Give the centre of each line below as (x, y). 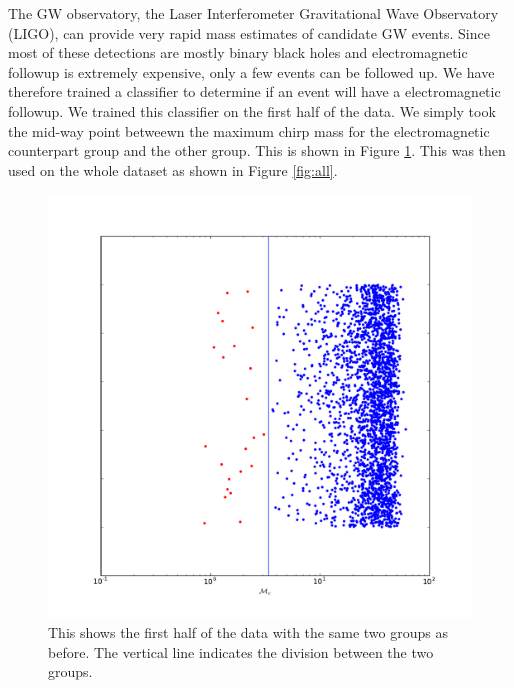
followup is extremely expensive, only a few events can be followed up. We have (251, 71)
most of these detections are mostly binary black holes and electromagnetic (238, 52)
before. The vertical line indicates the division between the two (241, 651)
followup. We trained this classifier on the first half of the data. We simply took (252, 110)
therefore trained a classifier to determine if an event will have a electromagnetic (254, 91)
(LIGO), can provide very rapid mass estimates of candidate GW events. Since (249, 32)
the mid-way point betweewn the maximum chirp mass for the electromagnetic (249, 130)
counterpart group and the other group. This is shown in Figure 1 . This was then (257, 150)
